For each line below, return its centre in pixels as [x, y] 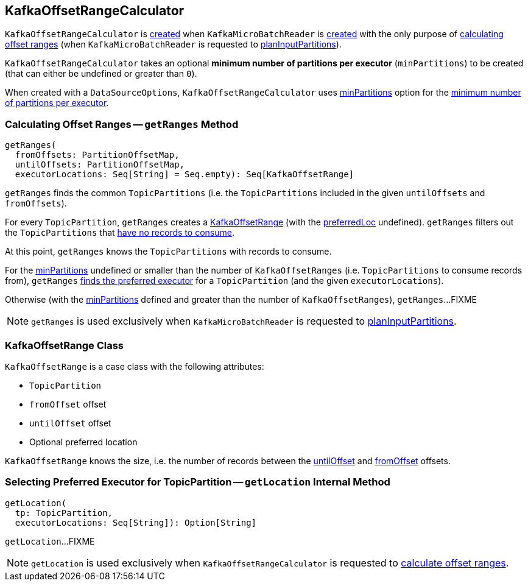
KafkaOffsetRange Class [65, 345]
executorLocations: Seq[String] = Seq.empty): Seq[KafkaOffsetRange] [185, 175]
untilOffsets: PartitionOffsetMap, [100, 165]
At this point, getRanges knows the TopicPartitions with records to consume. [168, 252]
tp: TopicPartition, [64, 513]
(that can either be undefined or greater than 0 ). [101, 74]
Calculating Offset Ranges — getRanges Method [122, 124]
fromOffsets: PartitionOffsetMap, [97, 155]
